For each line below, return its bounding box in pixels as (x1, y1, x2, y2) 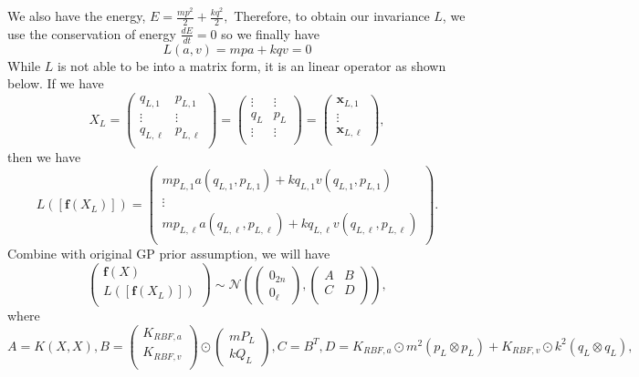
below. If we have (7, 74, 104, 93)
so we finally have (221, 24, 320, 43)
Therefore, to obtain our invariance (234, 6, 430, 25)
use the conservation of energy (7, 24, 176, 43)
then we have (7, 147, 81, 166)
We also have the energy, (7, 6, 146, 25)
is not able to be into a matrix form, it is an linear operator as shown (58, 56, 446, 75)
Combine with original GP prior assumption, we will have (7, 244, 330, 263)
